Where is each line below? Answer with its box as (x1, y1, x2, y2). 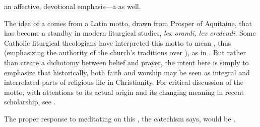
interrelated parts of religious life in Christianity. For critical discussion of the (4, 77, 244, 87)
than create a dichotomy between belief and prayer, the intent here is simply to (4, 57, 249, 67)
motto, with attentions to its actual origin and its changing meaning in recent (4, 86, 244, 97)
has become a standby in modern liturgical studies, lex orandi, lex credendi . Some (4, 28, 256, 38)
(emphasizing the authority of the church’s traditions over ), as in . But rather (4, 47, 246, 58)
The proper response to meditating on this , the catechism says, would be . (4, 113, 236, 123)
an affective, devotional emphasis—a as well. (4, 1, 141, 11)
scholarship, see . (4, 96, 56, 107)
